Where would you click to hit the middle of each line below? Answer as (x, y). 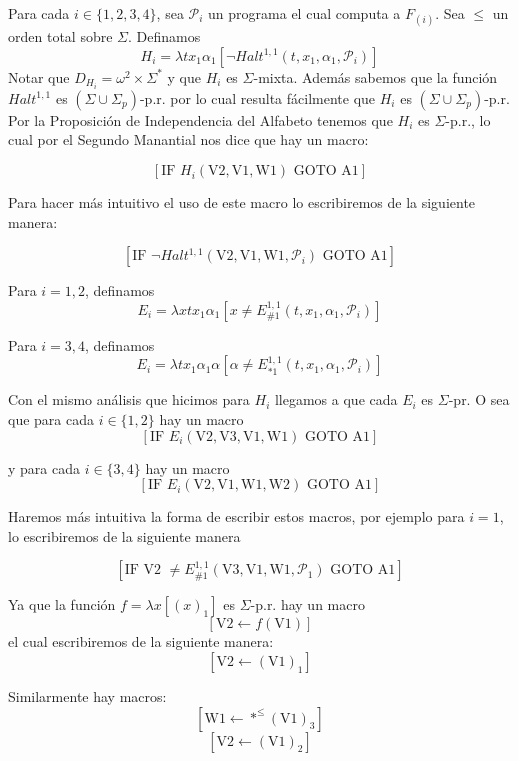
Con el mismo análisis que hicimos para (129, 399)
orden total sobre (60, 36)
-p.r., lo (468, 119)
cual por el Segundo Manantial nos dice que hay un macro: (188, 139)
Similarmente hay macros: (87, 696)
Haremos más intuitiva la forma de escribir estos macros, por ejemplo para (236, 516)
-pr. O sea (479, 399)
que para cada (51, 419)
